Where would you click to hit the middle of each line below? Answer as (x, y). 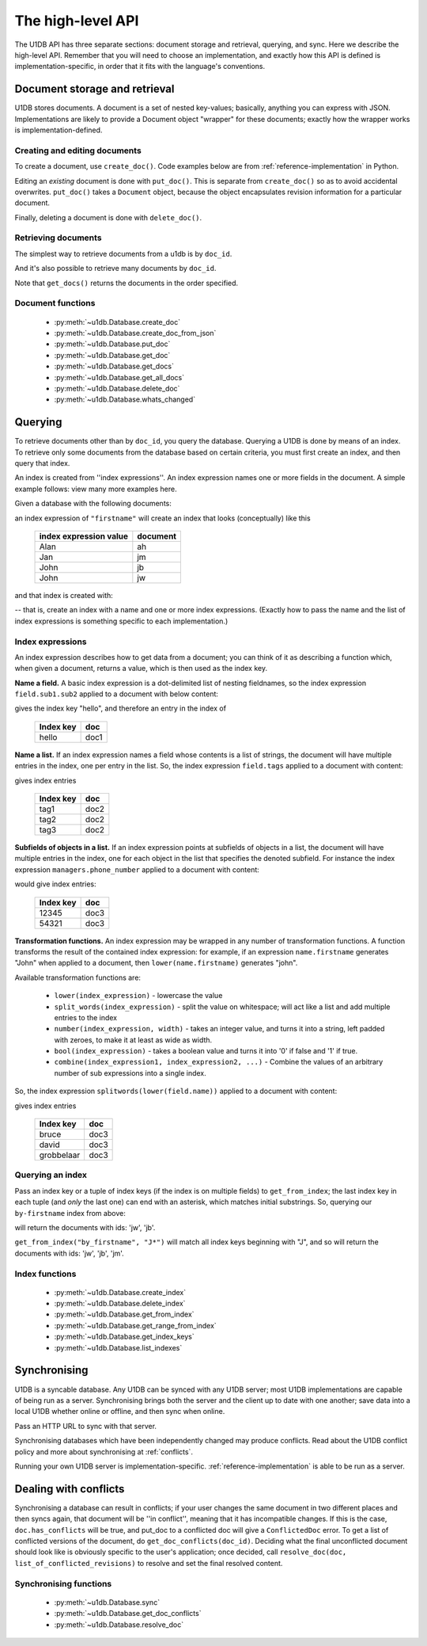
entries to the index (86, 1017)
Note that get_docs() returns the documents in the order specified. (127, 283)
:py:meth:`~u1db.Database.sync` (107, 1602)
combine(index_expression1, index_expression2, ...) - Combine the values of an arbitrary (219, 1062)
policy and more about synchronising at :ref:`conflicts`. (104, 1452)
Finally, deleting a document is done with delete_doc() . (108, 217)
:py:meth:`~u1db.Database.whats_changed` (125, 399)
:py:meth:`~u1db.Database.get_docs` (114, 366)
